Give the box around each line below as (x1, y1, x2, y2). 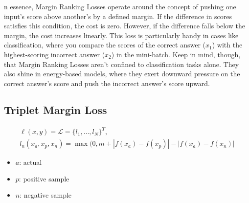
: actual (19, 157, 42, 167)
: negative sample (20, 190, 72, 200)
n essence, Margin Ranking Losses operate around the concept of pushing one (4, 1, 236, 11)
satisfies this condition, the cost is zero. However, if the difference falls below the (4, 21, 245, 31)
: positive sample (19, 173, 69, 183)
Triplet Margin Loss (4, 102, 107, 117)
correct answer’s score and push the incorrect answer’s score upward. (4, 78, 210, 88)
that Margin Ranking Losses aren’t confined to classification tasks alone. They (4, 59, 239, 69)
